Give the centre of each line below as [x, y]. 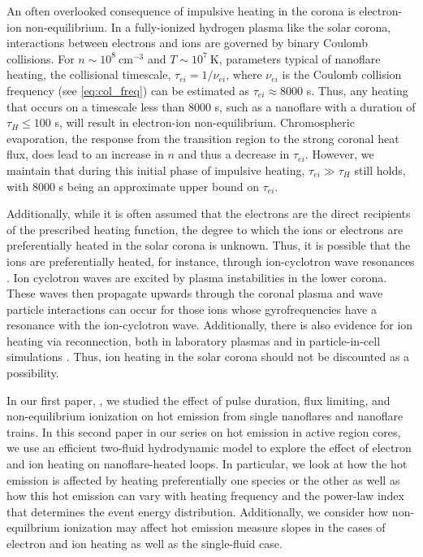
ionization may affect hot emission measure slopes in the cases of [224, 527]
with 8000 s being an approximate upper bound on [133, 186]
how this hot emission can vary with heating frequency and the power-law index [205, 496]
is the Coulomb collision [342, 74]
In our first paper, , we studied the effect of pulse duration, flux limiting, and [199, 400]
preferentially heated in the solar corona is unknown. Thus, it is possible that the [209, 245]
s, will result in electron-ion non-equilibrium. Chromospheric [205, 122]
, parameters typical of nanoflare [300, 58]
